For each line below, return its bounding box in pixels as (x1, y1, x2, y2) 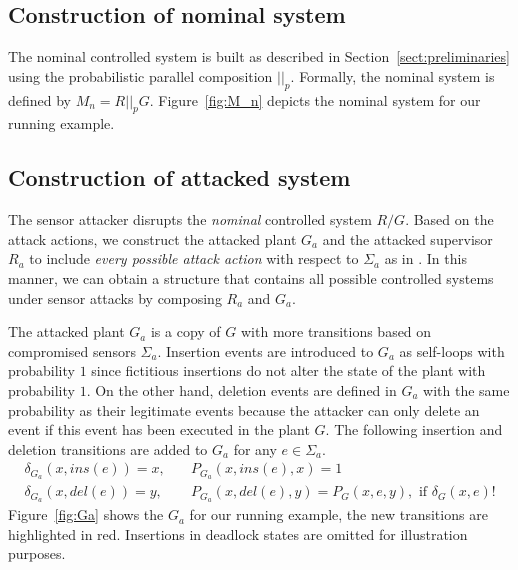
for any (233, 438, 277, 459)
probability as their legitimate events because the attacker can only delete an (8, 399, 480, 420)
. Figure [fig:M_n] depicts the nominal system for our (149, 89, 481, 110)
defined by (8, 89, 72, 110)
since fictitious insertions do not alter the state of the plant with (91, 360, 486, 381)
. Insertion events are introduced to (157, 340, 374, 361)
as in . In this (384, 248, 467, 269)
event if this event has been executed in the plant (8, 419, 310, 440)
